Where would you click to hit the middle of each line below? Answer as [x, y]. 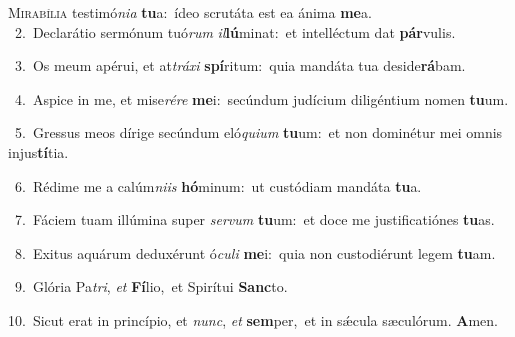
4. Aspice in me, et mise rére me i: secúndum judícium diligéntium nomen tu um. [261, 98]
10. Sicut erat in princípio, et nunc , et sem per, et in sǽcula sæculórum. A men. [253, 319]
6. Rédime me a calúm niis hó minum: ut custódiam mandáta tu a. [218, 185]
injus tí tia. [38, 151]
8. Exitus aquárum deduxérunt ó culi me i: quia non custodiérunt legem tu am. [255, 252]
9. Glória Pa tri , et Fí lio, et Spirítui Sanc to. [151, 286]
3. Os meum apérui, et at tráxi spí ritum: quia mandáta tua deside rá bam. [240, 65]
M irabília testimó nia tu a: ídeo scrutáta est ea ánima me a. [190, 12]
